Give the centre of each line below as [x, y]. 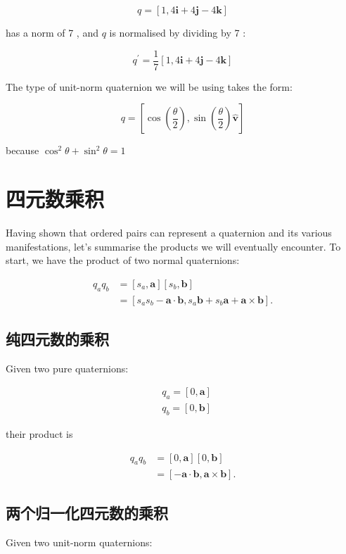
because [23, 150]
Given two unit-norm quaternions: [79, 542]
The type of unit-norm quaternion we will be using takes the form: [149, 86]
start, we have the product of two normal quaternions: [123, 260]
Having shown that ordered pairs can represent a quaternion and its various [169, 232]
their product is [39, 434]
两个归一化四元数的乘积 [87, 512]
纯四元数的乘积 [57, 339]
